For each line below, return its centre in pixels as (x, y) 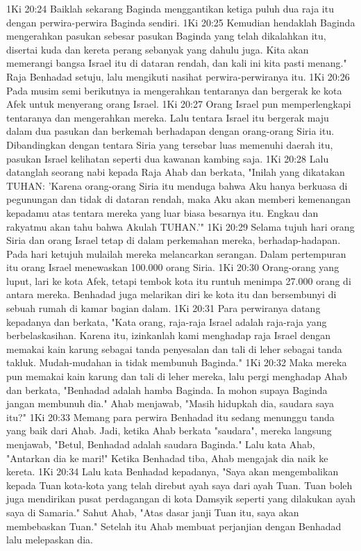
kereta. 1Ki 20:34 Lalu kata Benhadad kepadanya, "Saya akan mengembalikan (173, 471)
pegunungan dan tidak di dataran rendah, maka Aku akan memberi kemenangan (179, 199)
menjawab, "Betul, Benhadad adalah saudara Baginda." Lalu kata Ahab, (161, 444)
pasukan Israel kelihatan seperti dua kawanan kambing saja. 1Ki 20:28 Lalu (168, 158)
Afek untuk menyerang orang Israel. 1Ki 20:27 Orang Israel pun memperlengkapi (179, 104)
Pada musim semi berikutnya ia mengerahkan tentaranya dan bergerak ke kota (174, 90)
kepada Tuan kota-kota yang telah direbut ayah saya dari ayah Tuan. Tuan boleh (179, 485)
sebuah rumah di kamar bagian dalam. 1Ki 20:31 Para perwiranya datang (163, 308)
